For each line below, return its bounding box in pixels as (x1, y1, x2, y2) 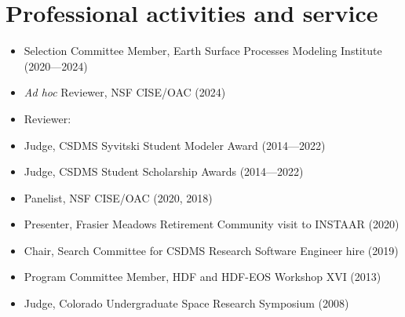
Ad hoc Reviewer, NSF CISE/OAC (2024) (24, 84, 226, 100)
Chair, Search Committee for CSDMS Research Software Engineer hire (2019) (24, 242, 399, 258)
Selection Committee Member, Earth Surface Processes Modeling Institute (24, 42, 382, 59)
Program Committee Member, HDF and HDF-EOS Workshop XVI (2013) (24, 268, 381, 285)
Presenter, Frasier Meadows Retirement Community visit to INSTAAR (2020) (24, 216, 400, 232)
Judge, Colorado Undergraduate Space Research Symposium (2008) (24, 295, 349, 312)
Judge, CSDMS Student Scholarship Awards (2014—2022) (24, 163, 304, 180)
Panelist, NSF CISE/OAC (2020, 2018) (24, 189, 213, 206)
